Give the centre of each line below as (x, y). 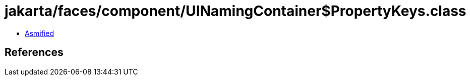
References (34, 52)
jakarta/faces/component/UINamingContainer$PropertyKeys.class (236, 11)
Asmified (40, 33)
